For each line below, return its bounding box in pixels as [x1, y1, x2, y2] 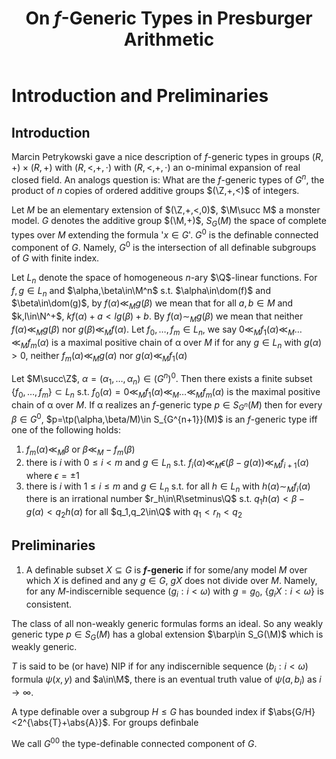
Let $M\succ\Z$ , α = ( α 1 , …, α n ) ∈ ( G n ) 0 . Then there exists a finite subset [11, 371, 313, 387]
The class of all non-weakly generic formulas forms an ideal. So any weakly [11, 617, 324, 629]
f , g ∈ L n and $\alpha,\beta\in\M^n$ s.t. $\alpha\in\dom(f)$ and [11, 284, 271, 299]
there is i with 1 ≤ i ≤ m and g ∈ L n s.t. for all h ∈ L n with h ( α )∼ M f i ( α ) [25, 480, 311, 494]
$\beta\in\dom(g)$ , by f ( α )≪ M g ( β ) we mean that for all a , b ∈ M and [11, 297, 294, 312]
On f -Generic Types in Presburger [25, 7, 313, 30]
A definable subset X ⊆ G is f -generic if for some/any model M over [25, 563, 308, 576]
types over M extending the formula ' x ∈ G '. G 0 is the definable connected [11, 227, 319, 241]
